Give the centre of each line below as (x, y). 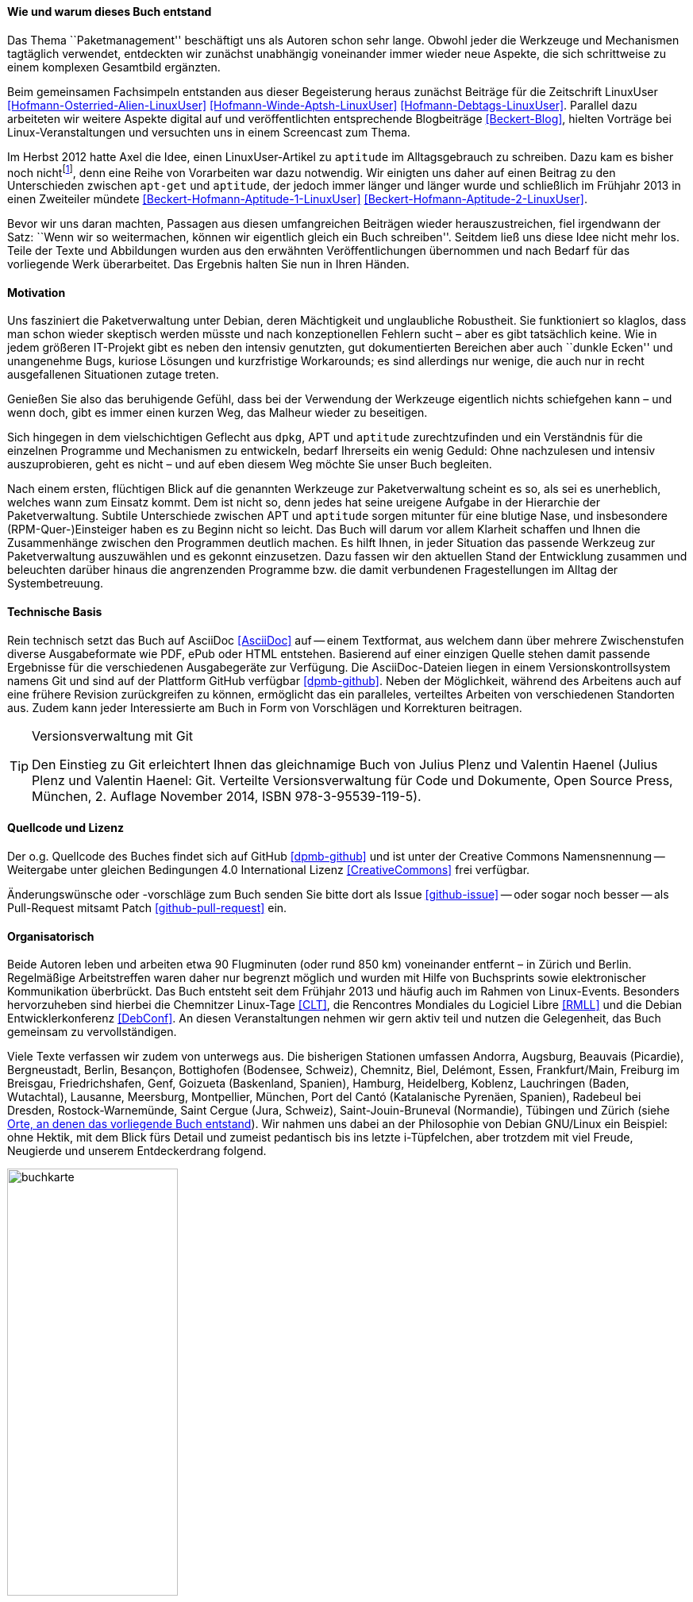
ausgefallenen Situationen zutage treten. (113, 375)
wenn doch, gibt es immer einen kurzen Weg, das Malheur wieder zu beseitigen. (218, 413)
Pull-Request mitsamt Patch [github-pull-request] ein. (147, 907)
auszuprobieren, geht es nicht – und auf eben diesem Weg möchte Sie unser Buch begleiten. (250, 464)
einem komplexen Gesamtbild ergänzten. (114, 67)
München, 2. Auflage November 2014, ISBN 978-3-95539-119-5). (227, 796)
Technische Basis (55, 612)
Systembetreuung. (56, 583)
